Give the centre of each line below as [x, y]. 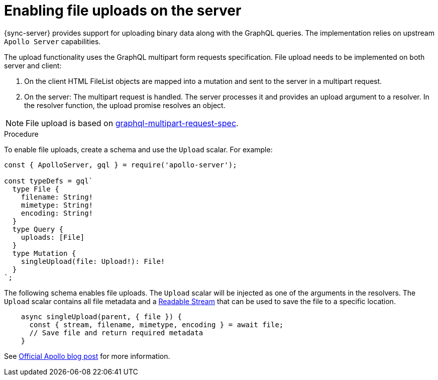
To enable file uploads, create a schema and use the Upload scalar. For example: [138, 149]
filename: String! [57, 197]
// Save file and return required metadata [116, 332]
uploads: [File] [53, 237]
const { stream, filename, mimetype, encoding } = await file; [156, 324]
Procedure [21, 134]
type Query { [38, 229]
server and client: [33, 65]
